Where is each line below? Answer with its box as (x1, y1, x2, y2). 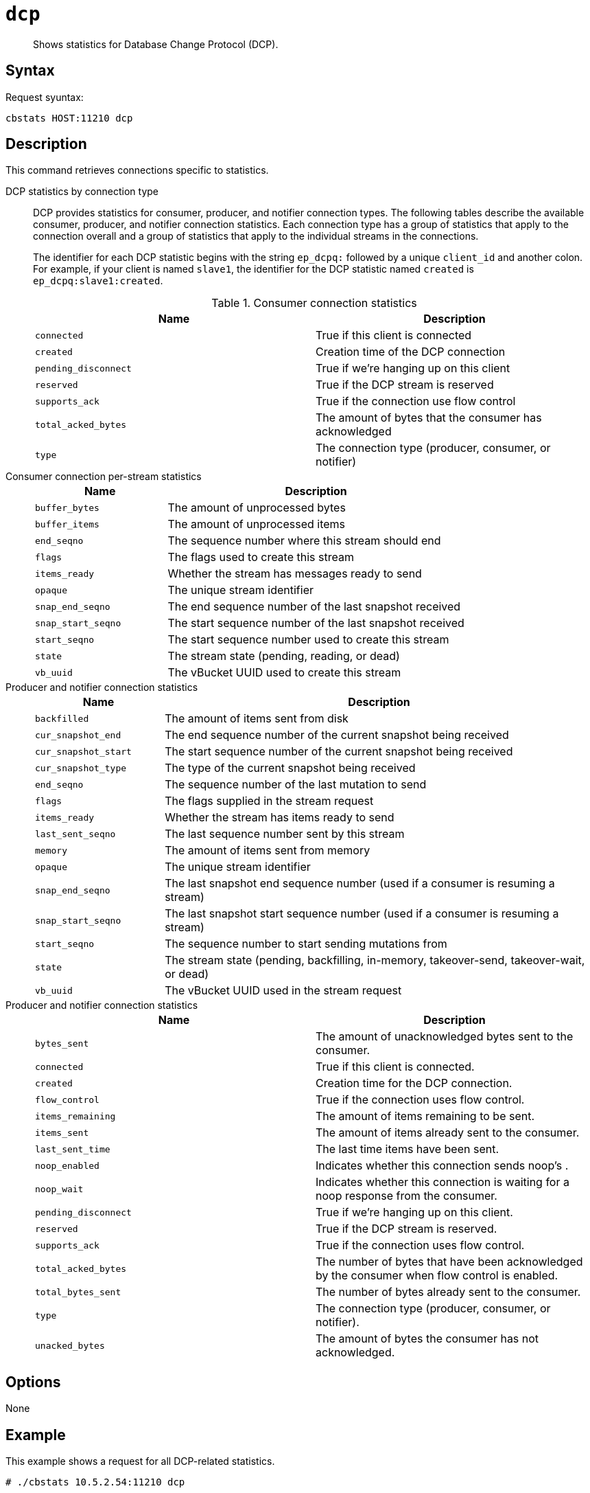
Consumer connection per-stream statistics (5, 470, 202, 483)
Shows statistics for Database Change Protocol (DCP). (33, 38, 279, 50)
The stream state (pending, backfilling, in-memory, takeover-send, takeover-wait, (165, 953, 585, 968)
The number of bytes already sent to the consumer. (316, 1285, 581, 1299)
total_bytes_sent (35, 1286, 121, 1297)
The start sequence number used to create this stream (167, 632, 449, 647)
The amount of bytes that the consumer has (316, 411, 542, 425)
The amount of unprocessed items (167, 517, 346, 532)
